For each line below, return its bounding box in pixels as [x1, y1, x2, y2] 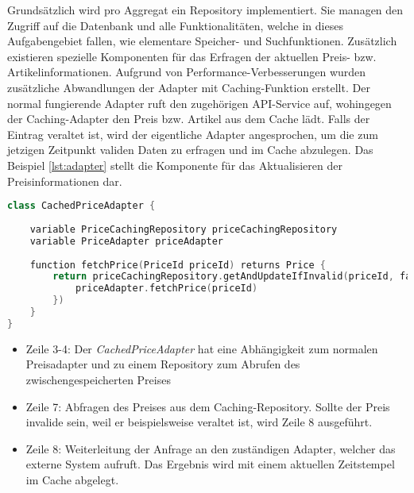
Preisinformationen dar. [7, 172, 122, 189]
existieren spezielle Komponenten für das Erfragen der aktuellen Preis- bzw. [7, 48, 377, 64]
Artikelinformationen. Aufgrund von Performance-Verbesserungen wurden [7, 64, 366, 80]
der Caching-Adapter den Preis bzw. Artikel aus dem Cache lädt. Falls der [7, 110, 370, 127]
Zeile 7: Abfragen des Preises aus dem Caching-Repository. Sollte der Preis [25, 398, 390, 414]
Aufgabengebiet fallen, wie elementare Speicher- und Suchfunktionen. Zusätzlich [7, 33, 397, 49]
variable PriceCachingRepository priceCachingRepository [29, 223, 338, 235]
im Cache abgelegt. [25, 471, 119, 487]
